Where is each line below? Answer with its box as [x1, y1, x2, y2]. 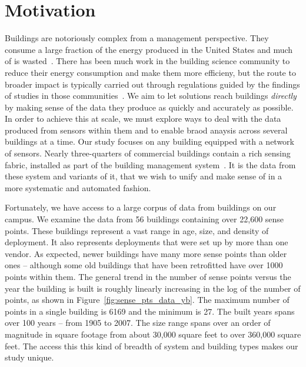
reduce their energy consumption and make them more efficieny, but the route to [5, 66, 296, 78]
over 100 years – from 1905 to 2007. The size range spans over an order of [5, 316, 271, 329]
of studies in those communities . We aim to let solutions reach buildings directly [5, 89, 297, 102]
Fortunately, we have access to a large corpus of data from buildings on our [5, 201, 277, 213]
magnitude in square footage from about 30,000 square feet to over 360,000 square [5, 328, 301, 340]
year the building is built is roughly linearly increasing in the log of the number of [5, 282, 301, 294]
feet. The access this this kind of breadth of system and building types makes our [5, 339, 298, 352]
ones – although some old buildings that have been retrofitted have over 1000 [5, 259, 283, 271]
